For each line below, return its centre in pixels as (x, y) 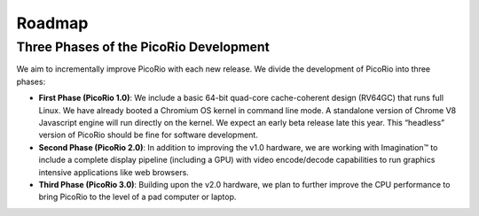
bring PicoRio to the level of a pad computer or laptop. (137, 197)
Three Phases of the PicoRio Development (143, 47)
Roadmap (52, 23)
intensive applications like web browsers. (114, 172)
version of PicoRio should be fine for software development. (149, 135)
